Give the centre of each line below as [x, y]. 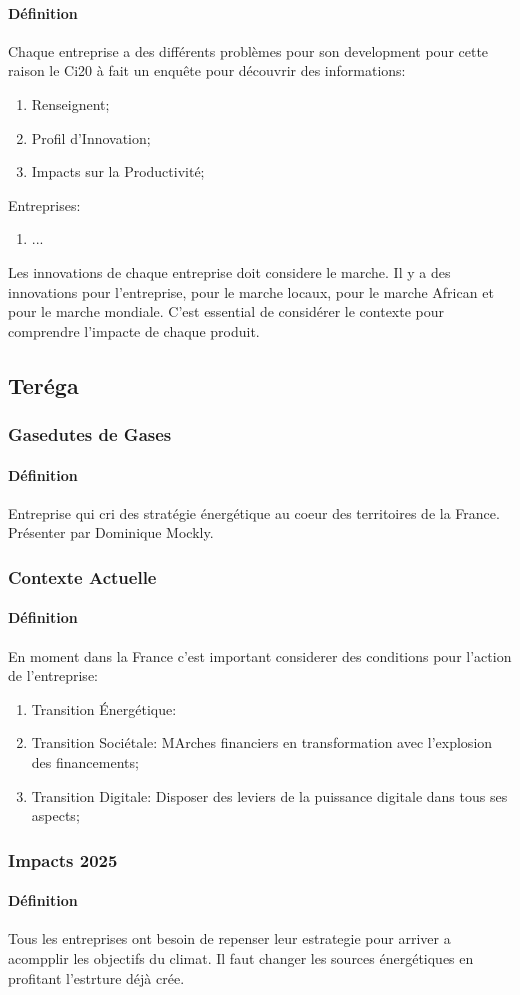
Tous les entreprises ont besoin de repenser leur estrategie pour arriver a [229, 938]
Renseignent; [70, 103]
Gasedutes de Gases [90, 434]
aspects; [55, 815]
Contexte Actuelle [82, 576]
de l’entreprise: [53, 675]
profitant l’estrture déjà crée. [96, 977]
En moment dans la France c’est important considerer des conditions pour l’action [260, 655]
